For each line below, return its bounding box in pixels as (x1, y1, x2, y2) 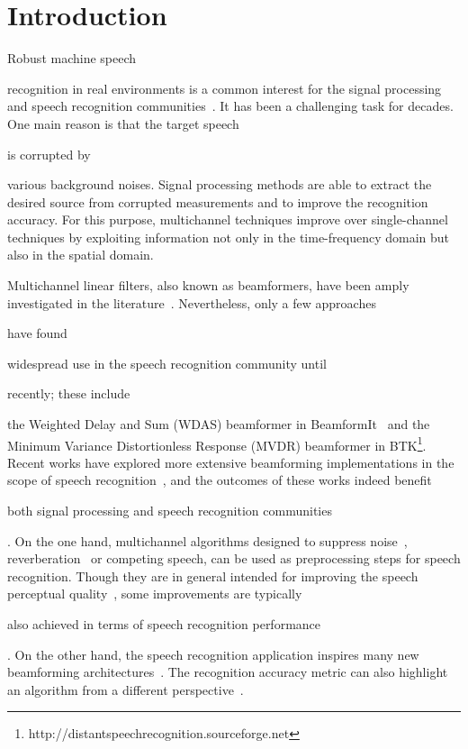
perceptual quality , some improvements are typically (7, 584, 302, 603)
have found (7, 324, 67, 343)
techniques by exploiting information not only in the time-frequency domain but (7, 227, 449, 246)
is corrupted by (7, 144, 91, 163)
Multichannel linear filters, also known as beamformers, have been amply (7, 276, 409, 295)
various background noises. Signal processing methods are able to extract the (7, 175, 432, 194)
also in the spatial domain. (7, 245, 154, 264)
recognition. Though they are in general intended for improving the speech (7, 566, 418, 585)
